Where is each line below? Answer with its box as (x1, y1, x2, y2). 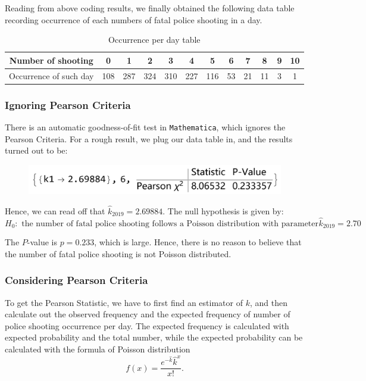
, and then (249, 296, 287, 308)
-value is (27, 236, 58, 248)
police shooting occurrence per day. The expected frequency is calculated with (5, 319, 289, 332)
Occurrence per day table (108, 33, 201, 46)
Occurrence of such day (9, 69, 94, 82)
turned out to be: (5, 144, 68, 157)
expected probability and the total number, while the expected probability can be (5, 331, 303, 343)
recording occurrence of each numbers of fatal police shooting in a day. (5, 13, 262, 26)
